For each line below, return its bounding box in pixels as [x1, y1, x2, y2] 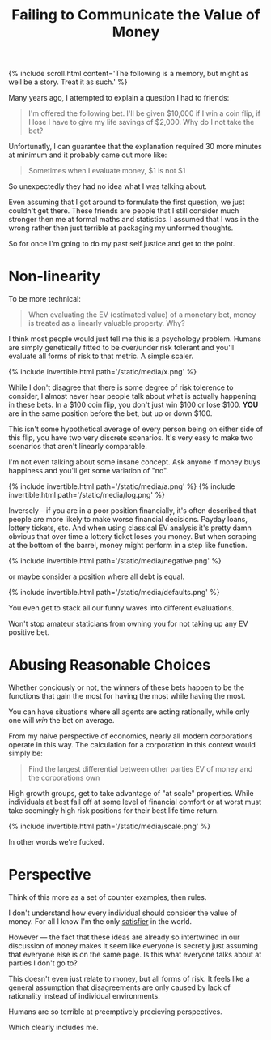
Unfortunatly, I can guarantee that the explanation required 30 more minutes [8, 142, 263, 152]
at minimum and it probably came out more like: [8, 150, 167, 160]
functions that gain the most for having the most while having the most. [8, 691, 246, 701]
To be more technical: [8, 294, 81, 304]
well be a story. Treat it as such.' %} [8, 77, 128, 87]
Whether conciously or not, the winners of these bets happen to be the [8, 683, 245, 692]
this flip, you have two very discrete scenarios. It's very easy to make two [8, 433, 253, 443]
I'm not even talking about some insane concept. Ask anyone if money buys [8, 457, 261, 467]
